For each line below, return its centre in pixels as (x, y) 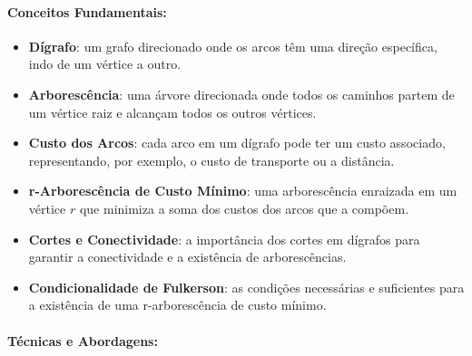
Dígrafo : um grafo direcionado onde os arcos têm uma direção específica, (233, 46)
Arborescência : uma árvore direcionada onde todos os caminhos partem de (241, 94)
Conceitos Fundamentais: (87, 11)
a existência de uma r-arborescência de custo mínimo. (177, 305)
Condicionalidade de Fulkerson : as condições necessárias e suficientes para (246, 287)
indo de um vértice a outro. (105, 64)
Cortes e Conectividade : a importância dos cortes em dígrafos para (224, 239)
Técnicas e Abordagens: (83, 340)
